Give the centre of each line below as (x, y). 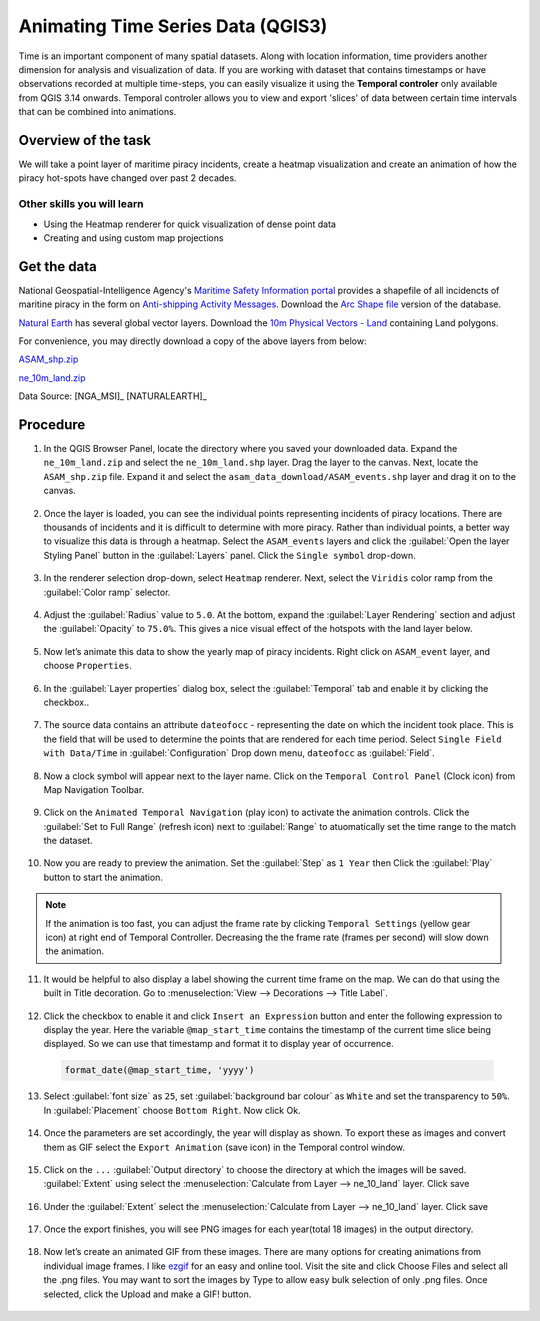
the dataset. (68, 841)
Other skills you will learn (81, 204)
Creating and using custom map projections (133, 237)
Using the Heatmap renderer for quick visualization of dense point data (190, 224)
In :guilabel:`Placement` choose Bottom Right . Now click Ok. (172, 1110)
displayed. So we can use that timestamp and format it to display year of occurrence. (218, 1044)
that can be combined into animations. (97, 112)
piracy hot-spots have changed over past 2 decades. (127, 178)
